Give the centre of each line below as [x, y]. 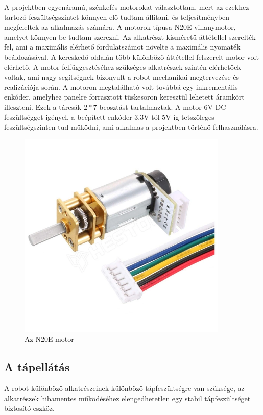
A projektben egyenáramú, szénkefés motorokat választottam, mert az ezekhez [127, 7]
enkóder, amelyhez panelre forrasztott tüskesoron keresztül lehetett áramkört [124, 97]
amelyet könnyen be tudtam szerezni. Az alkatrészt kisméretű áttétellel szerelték [130, 36]
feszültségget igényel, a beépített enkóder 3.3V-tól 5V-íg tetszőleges [109, 117]
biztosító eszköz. [29, 408]
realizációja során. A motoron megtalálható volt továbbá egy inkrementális [121, 87]
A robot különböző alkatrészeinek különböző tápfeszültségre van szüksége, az [124, 388]
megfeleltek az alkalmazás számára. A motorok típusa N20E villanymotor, [120, 27]
